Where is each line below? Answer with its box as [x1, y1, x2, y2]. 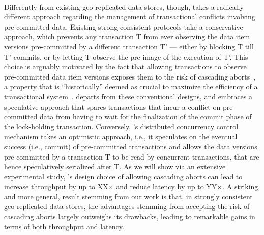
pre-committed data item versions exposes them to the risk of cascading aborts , [4, 71, 256, 82]
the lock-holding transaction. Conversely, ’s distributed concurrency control [4, 121, 239, 132]
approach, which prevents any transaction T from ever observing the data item [4, 31, 250, 42]
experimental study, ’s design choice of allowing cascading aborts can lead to [4, 171, 243, 181]
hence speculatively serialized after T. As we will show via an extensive [4, 161, 226, 172]
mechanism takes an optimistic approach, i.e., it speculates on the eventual [4, 131, 238, 142]
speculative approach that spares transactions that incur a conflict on [4, 101, 221, 112]
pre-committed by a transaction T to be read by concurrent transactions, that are [4, 151, 259, 162]
